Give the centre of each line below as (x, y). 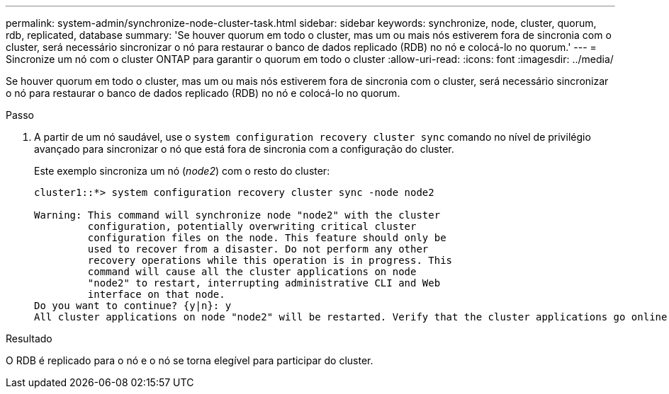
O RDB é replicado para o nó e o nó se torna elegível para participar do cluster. (190, 360)
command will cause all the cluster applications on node (252, 272)
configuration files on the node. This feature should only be (267, 238)
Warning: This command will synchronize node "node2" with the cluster (237, 215)
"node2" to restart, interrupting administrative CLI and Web (264, 283)
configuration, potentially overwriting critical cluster (252, 226)
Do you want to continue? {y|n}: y (133, 306)
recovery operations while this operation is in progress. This (270, 260)
